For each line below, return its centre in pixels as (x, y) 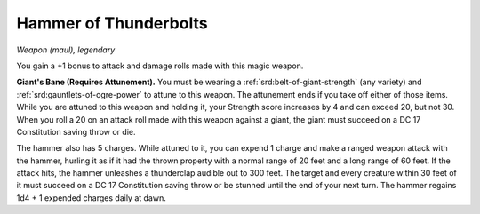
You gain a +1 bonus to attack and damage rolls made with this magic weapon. (160, 66)
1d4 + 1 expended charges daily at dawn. (91, 198)
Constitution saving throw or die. (76, 131)
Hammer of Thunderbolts (112, 23)
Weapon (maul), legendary (66, 50)
